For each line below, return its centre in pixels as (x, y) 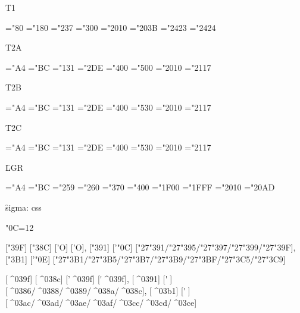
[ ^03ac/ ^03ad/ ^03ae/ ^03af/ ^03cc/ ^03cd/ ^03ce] (101, 302)
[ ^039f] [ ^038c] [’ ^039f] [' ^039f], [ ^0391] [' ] (89, 279)
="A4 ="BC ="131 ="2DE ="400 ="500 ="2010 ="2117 (108, 67)
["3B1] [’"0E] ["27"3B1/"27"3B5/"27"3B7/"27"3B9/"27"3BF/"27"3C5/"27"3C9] (146, 259)
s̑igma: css (24, 207)
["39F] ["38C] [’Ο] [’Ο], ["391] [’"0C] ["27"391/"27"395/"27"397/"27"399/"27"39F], (151, 247)
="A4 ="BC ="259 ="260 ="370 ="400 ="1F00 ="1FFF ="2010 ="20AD (140, 187)
